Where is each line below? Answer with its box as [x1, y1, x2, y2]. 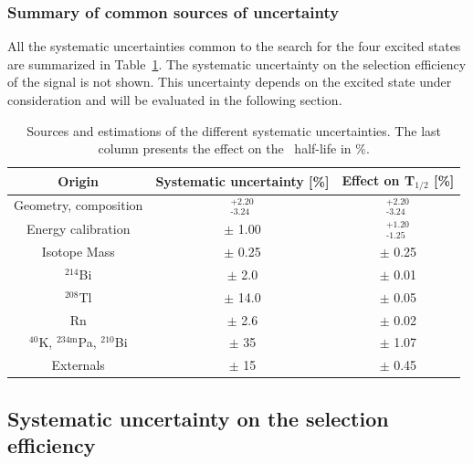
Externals [51, 355, 105, 374]
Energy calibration [26, 218, 131, 237]
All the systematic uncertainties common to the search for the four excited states [7, 37, 461, 56]
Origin [58, 171, 100, 190]
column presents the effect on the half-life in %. [98, 139, 370, 158]
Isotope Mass [41, 242, 115, 260]
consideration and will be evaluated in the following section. [7, 90, 342, 109]
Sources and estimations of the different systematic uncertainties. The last [26, 121, 441, 140]
